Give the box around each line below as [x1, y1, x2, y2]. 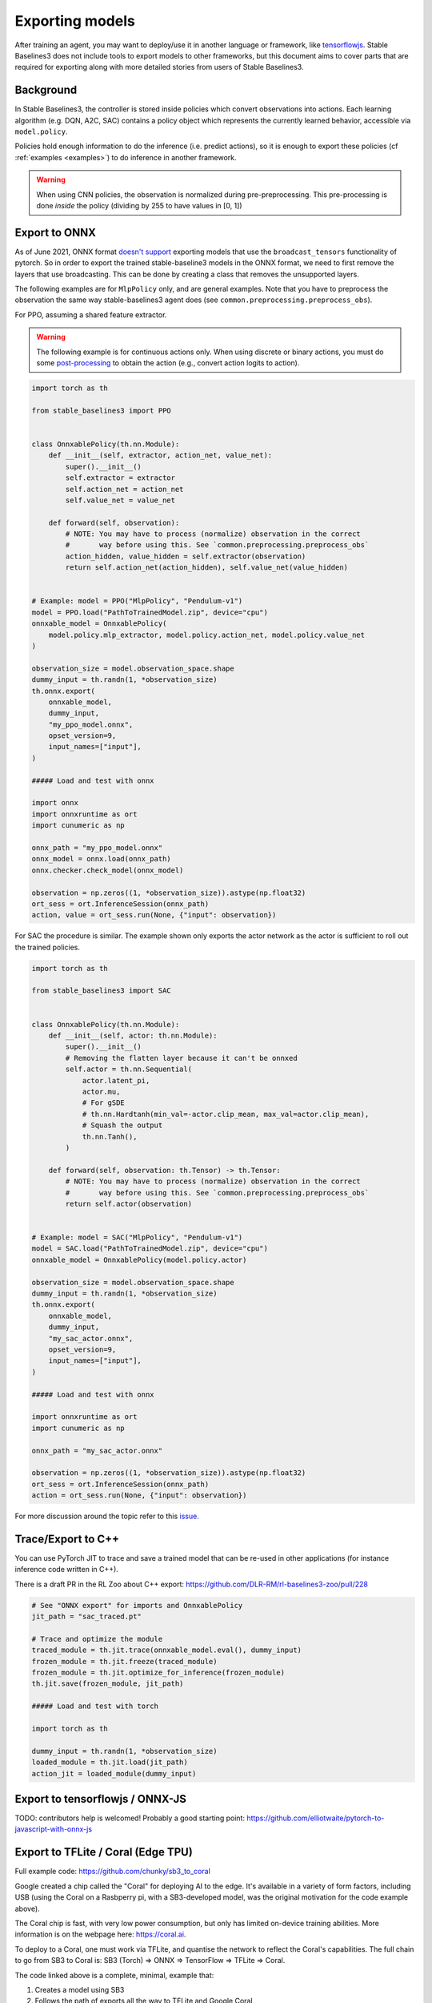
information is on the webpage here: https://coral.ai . [14, 1929, 186, 1939]
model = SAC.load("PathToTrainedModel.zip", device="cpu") [31, 1244, 268, 1253]
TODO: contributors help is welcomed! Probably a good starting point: [14, 1813, 246, 1823]
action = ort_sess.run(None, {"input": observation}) [31, 1491, 247, 1500]
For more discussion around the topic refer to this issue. [14, 1511, 199, 1521]
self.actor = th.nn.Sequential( [65, 1065, 192, 1074]
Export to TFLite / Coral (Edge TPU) [14, 1845, 194, 1859]
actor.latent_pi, [82, 1076, 150, 1085]
